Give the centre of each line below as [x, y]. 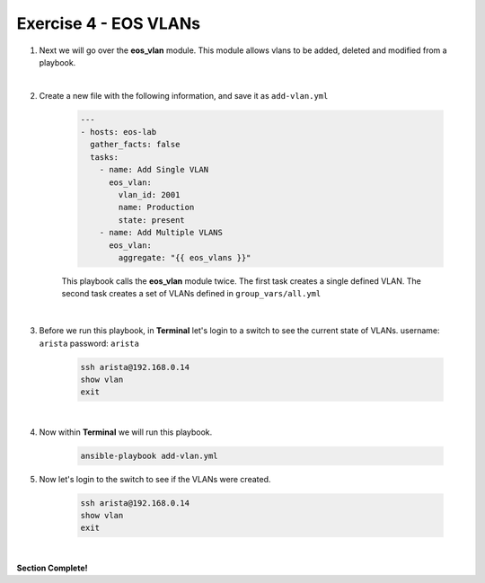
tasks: [105, 157]
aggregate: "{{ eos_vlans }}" [185, 257]
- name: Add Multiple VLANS [161, 233]
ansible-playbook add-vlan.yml [150, 455]
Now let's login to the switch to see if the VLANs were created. [155, 479]
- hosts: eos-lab [119, 132]
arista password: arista [89, 343]
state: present [152, 220]
